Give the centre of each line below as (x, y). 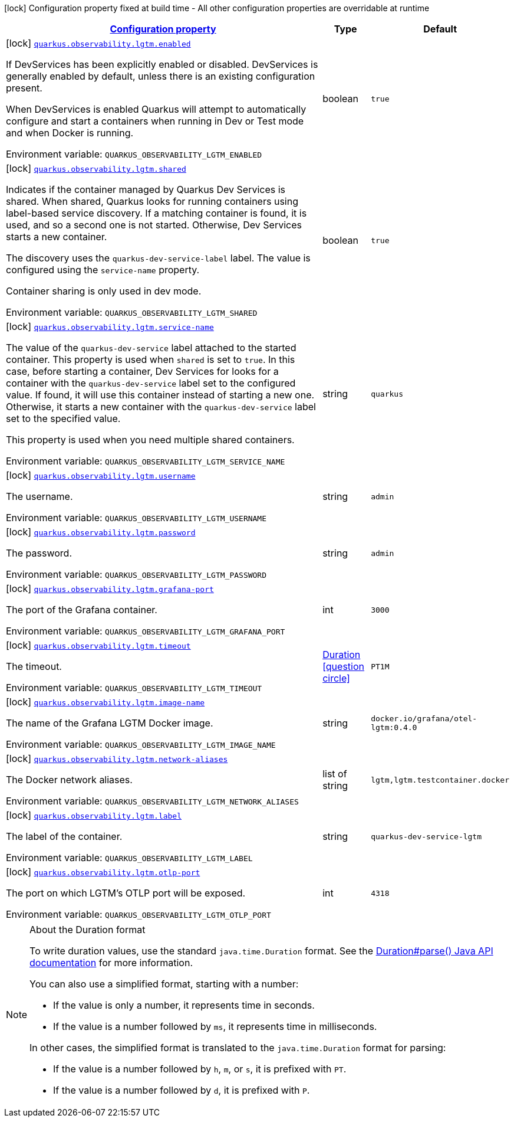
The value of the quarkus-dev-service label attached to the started (151, 348)
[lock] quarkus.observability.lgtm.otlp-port (103, 872)
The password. (39, 553)
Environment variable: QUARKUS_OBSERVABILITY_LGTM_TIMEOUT (134, 688)
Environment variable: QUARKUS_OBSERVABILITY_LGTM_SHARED (132, 312)
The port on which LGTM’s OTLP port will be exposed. (126, 893)
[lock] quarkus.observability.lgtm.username (101, 475)
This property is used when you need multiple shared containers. (150, 440)
